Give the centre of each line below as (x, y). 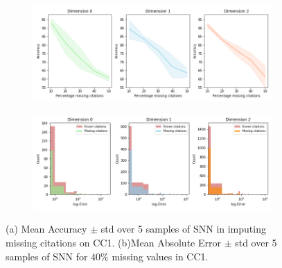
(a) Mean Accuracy (46, 229)
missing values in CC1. (160, 256)
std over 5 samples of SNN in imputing (183, 229)
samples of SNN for (47, 256)
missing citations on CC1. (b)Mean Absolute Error (113, 242)
